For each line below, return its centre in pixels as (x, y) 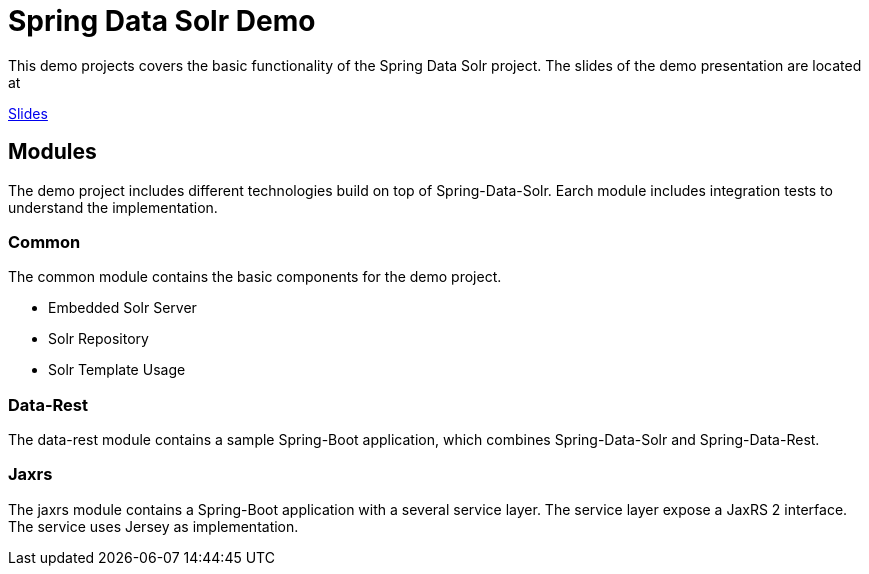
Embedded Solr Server (122, 308)
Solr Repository (98, 339)
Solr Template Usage (117, 370)
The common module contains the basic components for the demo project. (255, 277)
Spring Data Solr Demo (162, 21)
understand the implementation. (113, 207)
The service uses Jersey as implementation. (153, 526)
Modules (52, 152)
